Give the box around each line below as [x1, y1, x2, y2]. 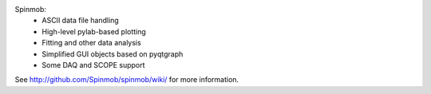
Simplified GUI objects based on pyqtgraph [42, 49, 184, 59]
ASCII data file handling [42, 16, 119, 25]
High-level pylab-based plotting [42, 26, 147, 36]
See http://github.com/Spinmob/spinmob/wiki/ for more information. [14, 75, 239, 84]
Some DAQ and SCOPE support [42, 60, 145, 69]
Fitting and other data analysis [42, 38, 141, 48]
